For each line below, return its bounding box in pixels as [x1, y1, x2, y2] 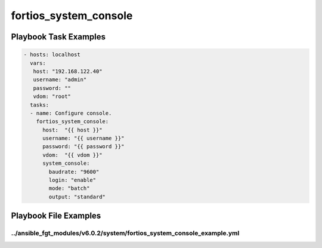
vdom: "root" [33, 93, 72, 100]
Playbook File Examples [11, 211, 101, 221]
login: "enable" [48, 177, 97, 183]
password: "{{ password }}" [42, 143, 125, 150]
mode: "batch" [48, 185, 90, 192]
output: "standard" [48, 193, 106, 200]
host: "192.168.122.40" [33, 68, 103, 75]
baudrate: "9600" [48, 168, 100, 175]
